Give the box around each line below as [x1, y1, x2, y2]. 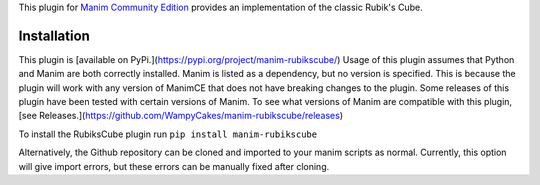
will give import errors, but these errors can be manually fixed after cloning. [18, 160, 330, 172]
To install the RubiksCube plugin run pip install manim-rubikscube [18, 128, 318, 140]
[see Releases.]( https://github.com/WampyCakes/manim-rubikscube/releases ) [18, 110, 344, 122]
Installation [18, 27, 90, 44]
